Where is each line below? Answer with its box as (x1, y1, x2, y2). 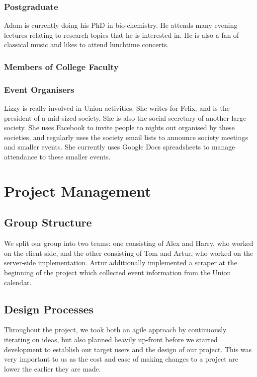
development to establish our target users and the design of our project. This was (4, 344, 252, 354)
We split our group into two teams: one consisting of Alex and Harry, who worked (4, 238, 254, 248)
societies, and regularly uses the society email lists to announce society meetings (4, 132, 248, 142)
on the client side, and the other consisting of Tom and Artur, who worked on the (4, 247, 253, 258)
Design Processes (4, 301, 94, 316)
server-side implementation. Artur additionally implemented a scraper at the (4, 257, 238, 268)
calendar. (4, 277, 32, 287)
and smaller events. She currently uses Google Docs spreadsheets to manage (4, 142, 235, 152)
